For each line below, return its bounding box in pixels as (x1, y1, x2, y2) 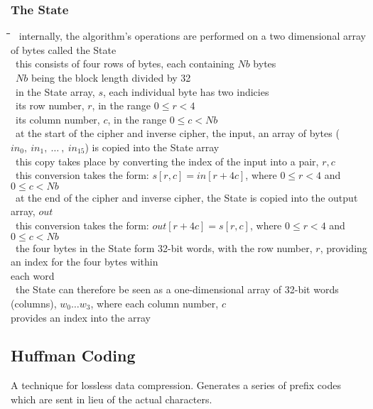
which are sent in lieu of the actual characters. (11, 391, 212, 406)
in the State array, (15, 84, 95, 99)
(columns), (11, 295, 57, 310)
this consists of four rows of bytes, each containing (15, 56, 234, 71)
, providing (320, 240, 367, 255)
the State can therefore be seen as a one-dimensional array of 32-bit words (15, 282, 339, 297)
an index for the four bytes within (11, 254, 158, 269)
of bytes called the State (11, 42, 117, 57)
